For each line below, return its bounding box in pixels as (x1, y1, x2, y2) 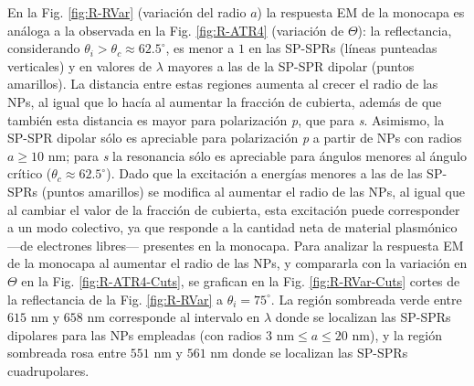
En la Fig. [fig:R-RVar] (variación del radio (7, 3, 247, 21)
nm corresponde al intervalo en (87, 307, 260, 327)
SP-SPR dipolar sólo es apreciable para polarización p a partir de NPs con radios (7, 128, 462, 147)
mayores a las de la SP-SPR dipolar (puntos (167, 56, 415, 75)
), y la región (369, 325, 442, 344)
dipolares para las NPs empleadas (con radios (7, 325, 262, 344)
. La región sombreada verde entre (270, 289, 462, 308)
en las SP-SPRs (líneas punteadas (248, 38, 437, 58)
